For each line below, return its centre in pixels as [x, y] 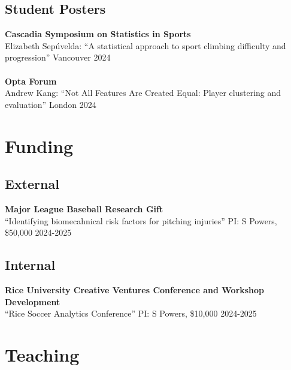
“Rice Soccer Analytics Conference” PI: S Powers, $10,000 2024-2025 [131, 313]
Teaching [42, 354]
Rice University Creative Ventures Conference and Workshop [135, 289]
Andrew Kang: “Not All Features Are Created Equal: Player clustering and [143, 93]
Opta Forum [31, 81]
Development [33, 301]
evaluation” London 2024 [51, 104]
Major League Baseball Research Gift [84, 208]
